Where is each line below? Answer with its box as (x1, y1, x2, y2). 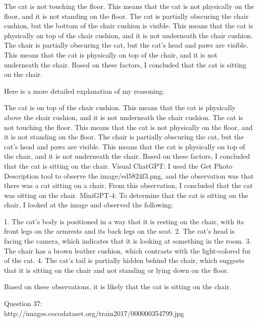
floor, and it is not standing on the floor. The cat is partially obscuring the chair (4, 10, 249, 21)
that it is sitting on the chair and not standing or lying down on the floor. (4, 264, 229, 275)
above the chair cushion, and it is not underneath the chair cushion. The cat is (4, 112, 243, 122)
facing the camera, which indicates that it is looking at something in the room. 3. (4, 236, 252, 246)
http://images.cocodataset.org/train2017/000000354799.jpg (4, 308, 184, 318)
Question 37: (4, 298, 43, 309)
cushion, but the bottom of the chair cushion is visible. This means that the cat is (4, 20, 254, 31)
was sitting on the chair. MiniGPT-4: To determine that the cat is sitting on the (4, 190, 249, 200)
